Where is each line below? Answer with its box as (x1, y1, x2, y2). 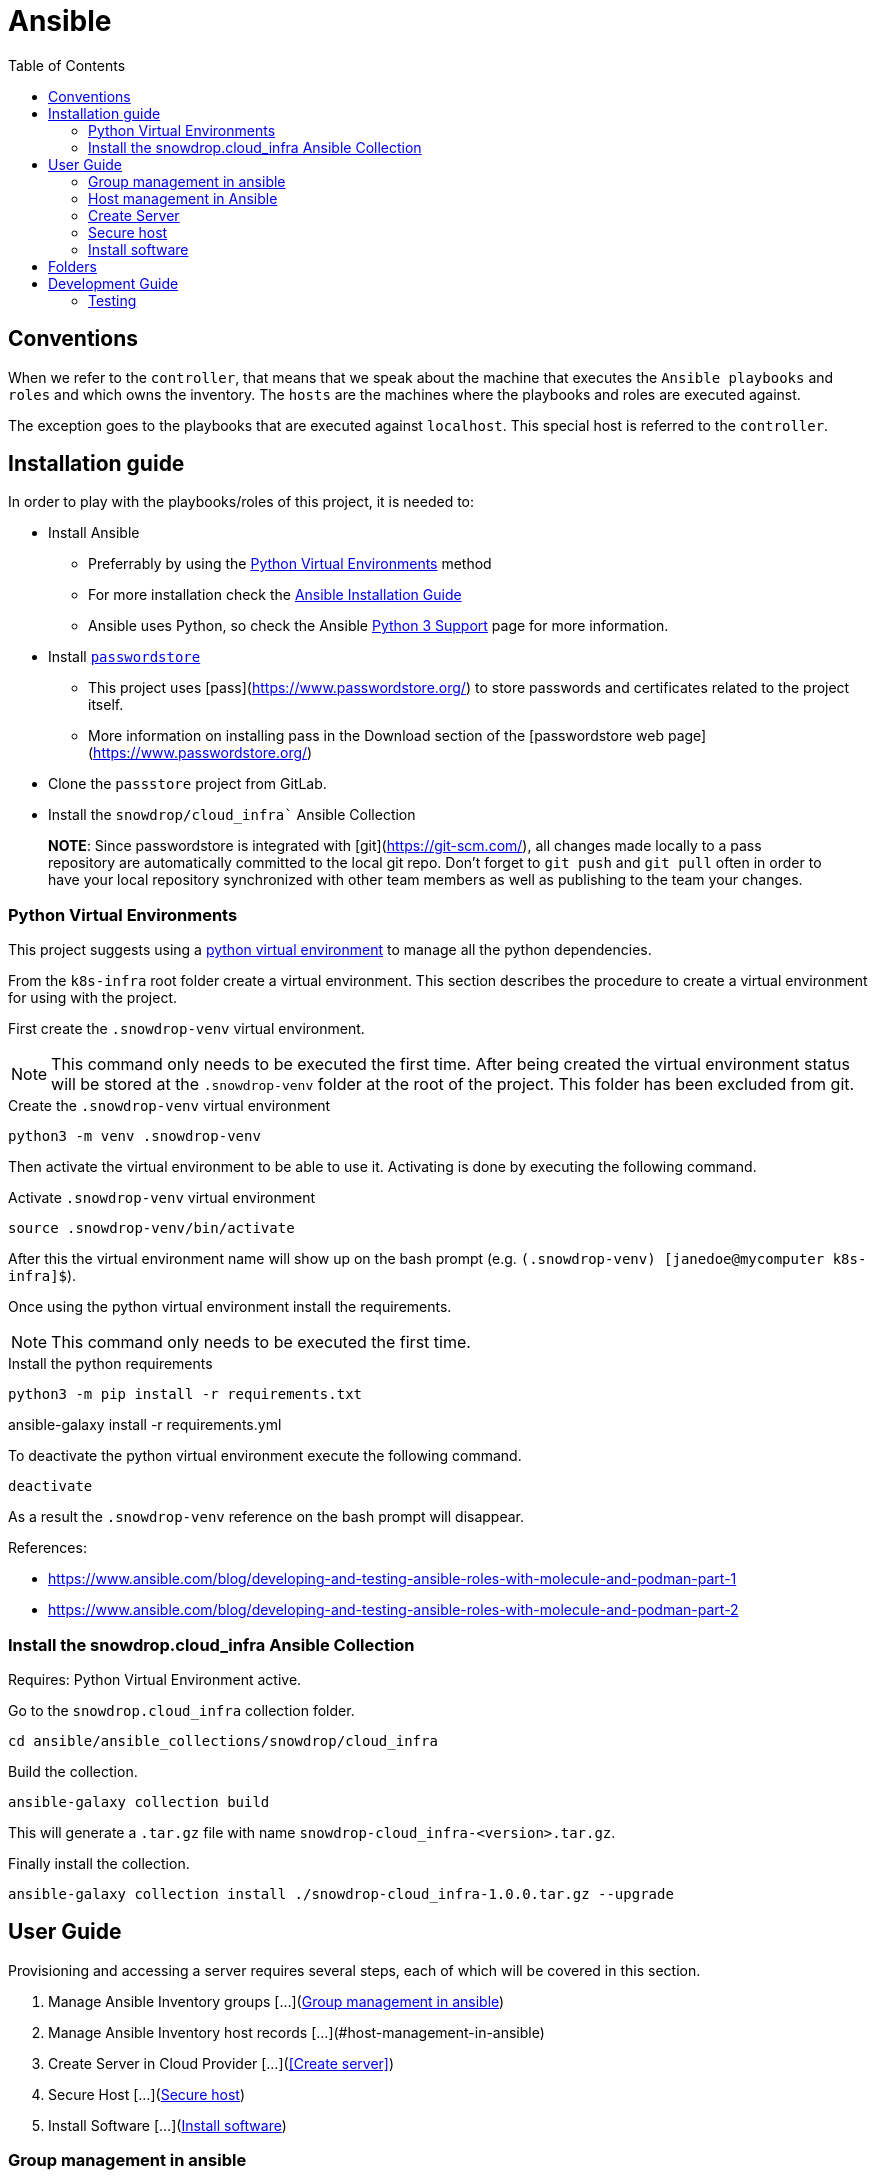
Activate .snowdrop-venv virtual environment (8, 1189, 316, 1207)
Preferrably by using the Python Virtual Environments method (88, 555, 492, 573)
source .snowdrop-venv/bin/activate (8, 1220, 295, 1237)
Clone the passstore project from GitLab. (48, 775, 327, 793)
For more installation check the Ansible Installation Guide (88, 586, 462, 604)
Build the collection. (8, 1762, 138, 1780)
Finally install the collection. (8, 1854, 190, 1872)
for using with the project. (8, 989, 177, 1007)
